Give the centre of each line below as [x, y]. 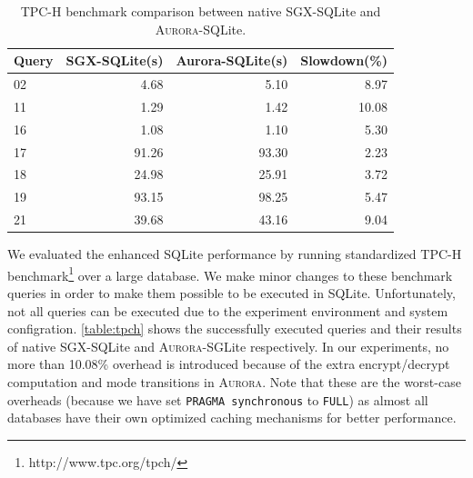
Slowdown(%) [344, 60]
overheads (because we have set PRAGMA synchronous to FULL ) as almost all [218, 399]
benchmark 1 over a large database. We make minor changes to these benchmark [230, 274]
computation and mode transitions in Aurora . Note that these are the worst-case [234, 382]
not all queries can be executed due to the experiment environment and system [228, 310]
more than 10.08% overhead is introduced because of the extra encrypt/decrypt [229, 364]
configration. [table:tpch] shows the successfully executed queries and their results [235, 329]
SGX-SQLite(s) [115, 60]
